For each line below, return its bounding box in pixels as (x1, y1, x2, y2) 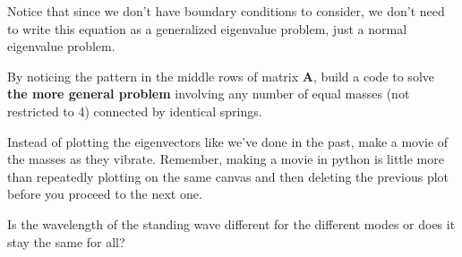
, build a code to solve (312, 66, 434, 85)
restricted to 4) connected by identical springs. (7, 101, 262, 120)
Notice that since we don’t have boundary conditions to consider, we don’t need (7, 2, 445, 20)
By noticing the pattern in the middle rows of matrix (7, 66, 299, 85)
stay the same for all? (7, 232, 125, 251)
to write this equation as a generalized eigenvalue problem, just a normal (7, 19, 407, 38)
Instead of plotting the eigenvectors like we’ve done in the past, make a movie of (7, 132, 449, 150)
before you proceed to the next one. (7, 184, 202, 203)
